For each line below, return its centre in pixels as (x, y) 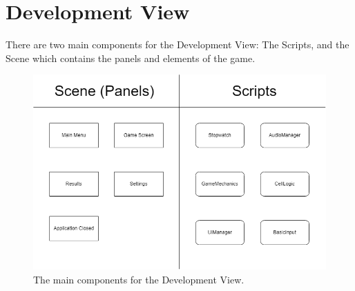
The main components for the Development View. (139, 279)
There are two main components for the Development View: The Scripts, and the (177, 44)
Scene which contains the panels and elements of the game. (131, 58)
